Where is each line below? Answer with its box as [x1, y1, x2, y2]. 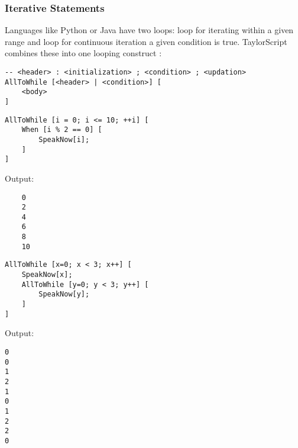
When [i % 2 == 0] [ [21, 125, 102, 134]
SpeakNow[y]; [38, 290, 90, 299]
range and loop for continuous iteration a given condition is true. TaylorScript [5, 35, 287, 47]
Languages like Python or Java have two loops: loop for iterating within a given [5, 24, 294, 36]
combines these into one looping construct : [5, 47, 162, 59]
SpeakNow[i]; [38, 135, 90, 144]
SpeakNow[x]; [21, 270, 73, 279]
